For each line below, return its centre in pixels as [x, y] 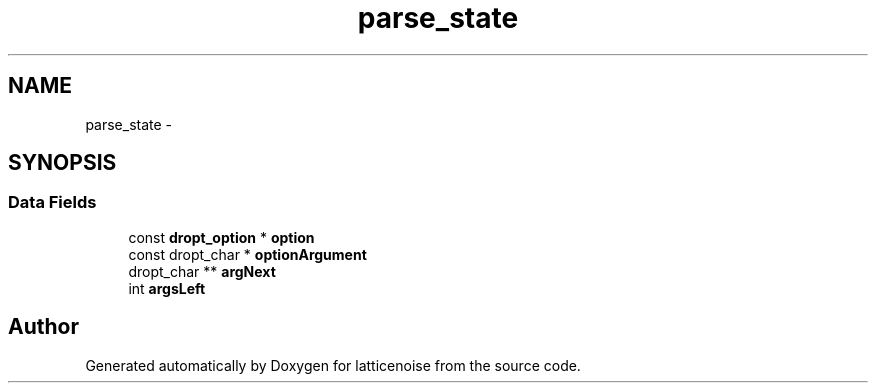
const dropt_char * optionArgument [247, 254]
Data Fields [52, 202]
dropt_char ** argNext [202, 271]
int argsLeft [167, 288]
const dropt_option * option [221, 237]
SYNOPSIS [62, 163]
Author [43, 327]
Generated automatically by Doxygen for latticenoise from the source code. [333, 365]
